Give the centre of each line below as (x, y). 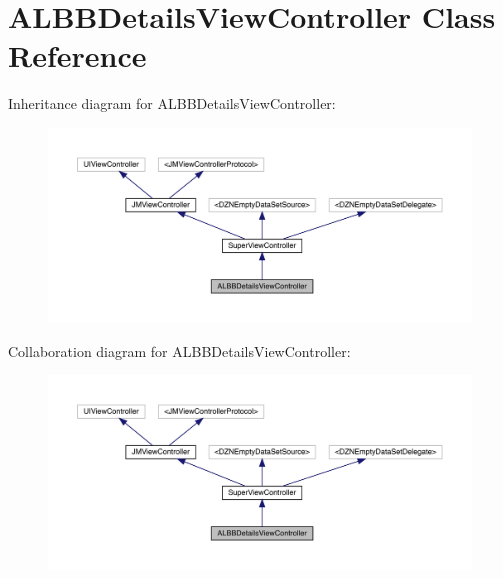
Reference (77, 55)
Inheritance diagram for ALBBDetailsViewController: (172, 103)
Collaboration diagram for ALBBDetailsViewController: (179, 350)
